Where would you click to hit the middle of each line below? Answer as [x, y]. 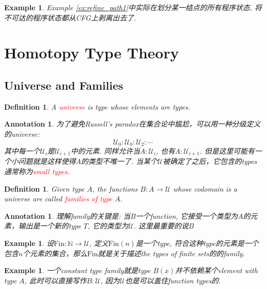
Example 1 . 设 [29, 243]
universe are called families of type [58, 199]
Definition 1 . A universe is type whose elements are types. [97, 106]
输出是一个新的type [50, 226]
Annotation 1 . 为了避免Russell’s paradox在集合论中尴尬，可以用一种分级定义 [132, 124]
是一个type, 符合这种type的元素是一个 [197, 243]
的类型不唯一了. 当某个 [119, 161]
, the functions [115, 188]
